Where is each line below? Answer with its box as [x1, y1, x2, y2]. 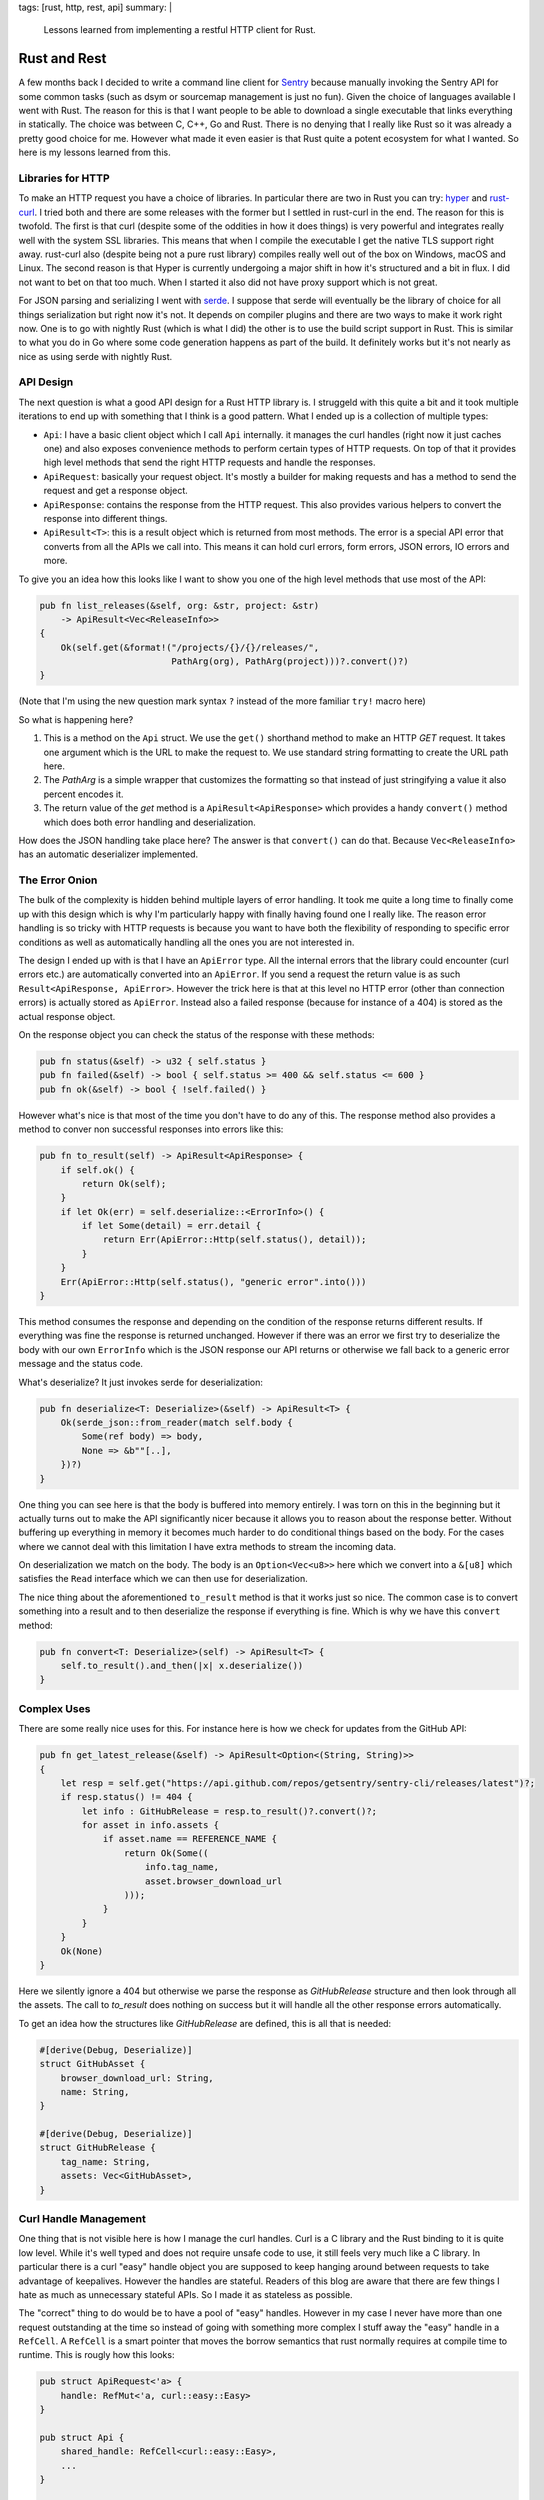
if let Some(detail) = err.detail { [81, 1220, 262, 1232]
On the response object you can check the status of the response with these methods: [18, 1029, 375, 1040]
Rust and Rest [18, 50, 107, 67]
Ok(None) [60, 1945, 104, 1957]
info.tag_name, [145, 1861, 220, 1873]
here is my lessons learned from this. [18, 146, 171, 159]
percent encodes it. [43, 788, 124, 800]
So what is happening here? [18, 713, 134, 725]
